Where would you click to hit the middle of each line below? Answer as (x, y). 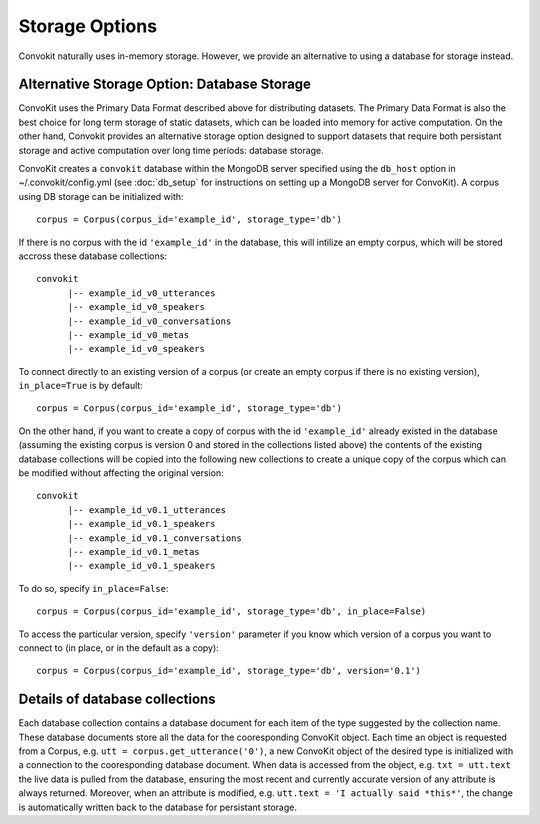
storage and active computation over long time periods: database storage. (171, 150)
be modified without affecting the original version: (121, 473)
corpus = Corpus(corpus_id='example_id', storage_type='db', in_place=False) (231, 611)
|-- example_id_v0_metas (128, 334)
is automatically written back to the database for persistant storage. (158, 807)
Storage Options (88, 26)
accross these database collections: (92, 256)
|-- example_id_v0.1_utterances (147, 509)
